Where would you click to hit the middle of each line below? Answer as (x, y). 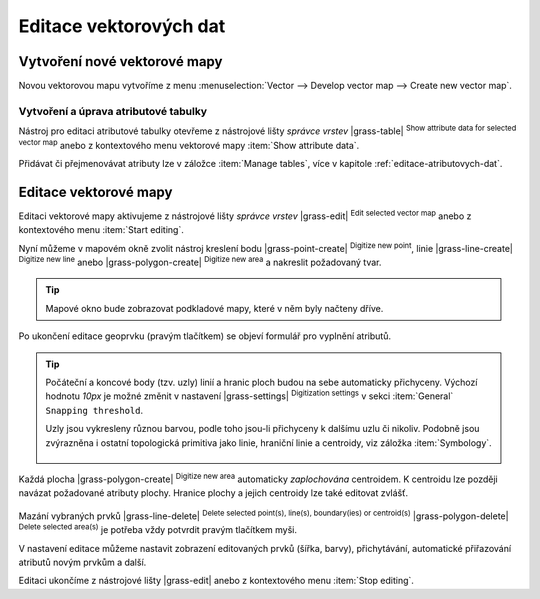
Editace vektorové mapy (95, 191)
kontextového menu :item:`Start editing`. (101, 230)
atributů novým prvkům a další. (82, 562)
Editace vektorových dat (122, 26)
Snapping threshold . (94, 410)
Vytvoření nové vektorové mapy (120, 61)
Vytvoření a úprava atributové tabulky (113, 111)
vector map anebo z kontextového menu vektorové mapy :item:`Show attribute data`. (189, 144)
